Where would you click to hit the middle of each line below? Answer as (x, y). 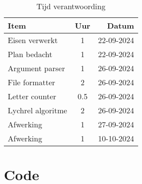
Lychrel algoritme (37, 110)
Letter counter (32, 96)
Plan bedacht (30, 54)
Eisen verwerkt (33, 40)
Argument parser (36, 68)
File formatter (32, 82)
